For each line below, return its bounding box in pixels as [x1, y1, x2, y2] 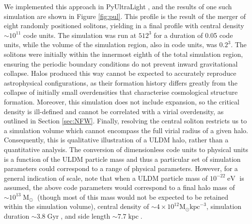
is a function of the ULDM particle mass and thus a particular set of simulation [4, 154, 241, 164]
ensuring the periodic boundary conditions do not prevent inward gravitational [4, 58, 238, 69]
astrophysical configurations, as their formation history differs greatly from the [4, 77, 237, 87]
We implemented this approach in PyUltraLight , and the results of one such [4, 1, 232, 11]
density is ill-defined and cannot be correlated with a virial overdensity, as [4, 106, 224, 116]
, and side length [61, 211, 110, 221]
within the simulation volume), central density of [4, 201, 149, 211]
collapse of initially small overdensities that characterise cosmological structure [4, 87, 238, 97]
